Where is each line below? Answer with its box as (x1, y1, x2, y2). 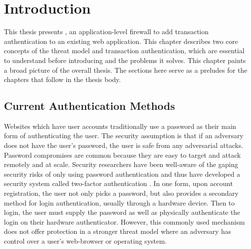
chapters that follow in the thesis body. (4, 74, 121, 84)
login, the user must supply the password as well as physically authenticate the (4, 207, 240, 217)
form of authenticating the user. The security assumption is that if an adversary (4, 130, 244, 141)
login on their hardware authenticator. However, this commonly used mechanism (4, 216, 245, 227)
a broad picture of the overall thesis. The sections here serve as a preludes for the (4, 64, 248, 75)
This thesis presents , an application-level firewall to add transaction (4, 26, 209, 37)
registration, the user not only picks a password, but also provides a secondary (4, 188, 239, 198)
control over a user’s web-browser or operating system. (4, 236, 167, 246)
